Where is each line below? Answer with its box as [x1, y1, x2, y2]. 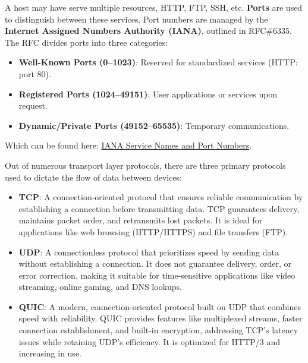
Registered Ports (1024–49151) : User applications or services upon [18, 87, 278, 100]
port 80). [18, 67, 51, 80]
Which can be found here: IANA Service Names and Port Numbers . [5, 139, 252, 151]
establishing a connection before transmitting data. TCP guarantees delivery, [18, 202, 300, 214]
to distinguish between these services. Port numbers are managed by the [5, 12, 268, 25]
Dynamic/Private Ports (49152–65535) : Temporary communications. [18, 119, 290, 131]
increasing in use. [18, 347, 81, 359]
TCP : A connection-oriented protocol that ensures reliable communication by [18, 191, 303, 203]
